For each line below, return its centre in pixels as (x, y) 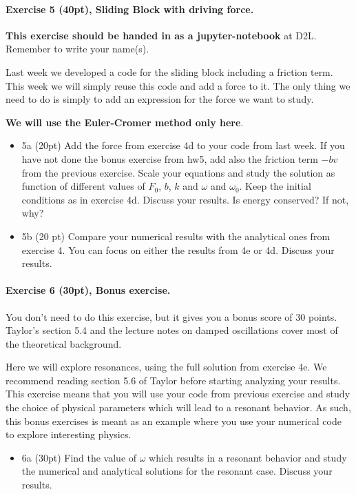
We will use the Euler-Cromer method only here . (125, 122)
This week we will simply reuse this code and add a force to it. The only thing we (178, 85)
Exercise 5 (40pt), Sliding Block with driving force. (130, 9)
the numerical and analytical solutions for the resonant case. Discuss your (177, 471)
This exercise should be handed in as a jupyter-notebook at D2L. (161, 35)
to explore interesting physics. (69, 434)
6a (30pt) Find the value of (79, 457)
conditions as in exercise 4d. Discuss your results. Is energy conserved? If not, (185, 199)
